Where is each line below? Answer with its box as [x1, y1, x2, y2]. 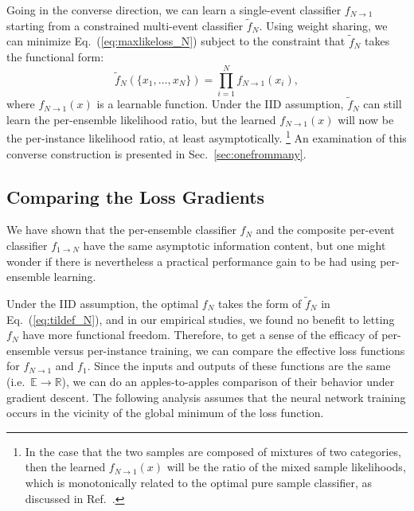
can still [363, 96, 402, 112]
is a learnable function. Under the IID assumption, [96, 96, 344, 112]
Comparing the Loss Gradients [6, 184, 265, 209]
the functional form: [6, 49, 104, 65]
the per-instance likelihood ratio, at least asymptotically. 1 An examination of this [6, 127, 407, 146]
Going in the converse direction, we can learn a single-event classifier [6, 2, 342, 18]
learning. [53, 268, 96, 285]
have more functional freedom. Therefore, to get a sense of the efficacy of [22, 326, 378, 343]
